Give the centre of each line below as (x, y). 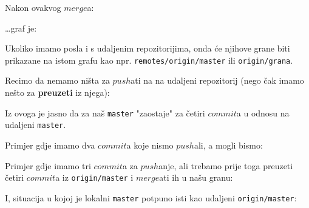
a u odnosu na (263, 112)
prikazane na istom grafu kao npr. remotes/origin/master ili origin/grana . (149, 60)
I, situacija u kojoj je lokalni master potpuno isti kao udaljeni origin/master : (151, 197)
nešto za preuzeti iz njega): (57, 92)
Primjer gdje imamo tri (48, 165)
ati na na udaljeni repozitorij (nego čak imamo (217, 80)
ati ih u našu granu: (196, 177)
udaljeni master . (36, 125)
